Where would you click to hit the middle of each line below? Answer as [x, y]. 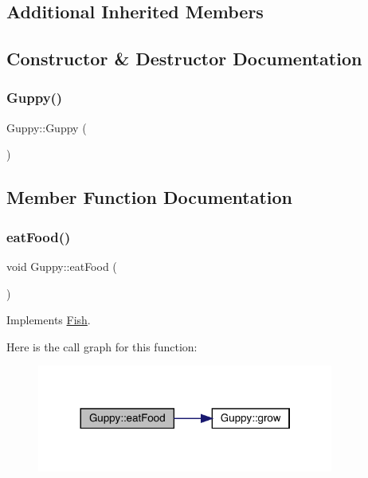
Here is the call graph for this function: [102, 346]
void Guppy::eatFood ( [62, 266]
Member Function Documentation [150, 197]
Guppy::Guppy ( [47, 127]
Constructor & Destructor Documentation [184, 59]
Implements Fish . [49, 320]
